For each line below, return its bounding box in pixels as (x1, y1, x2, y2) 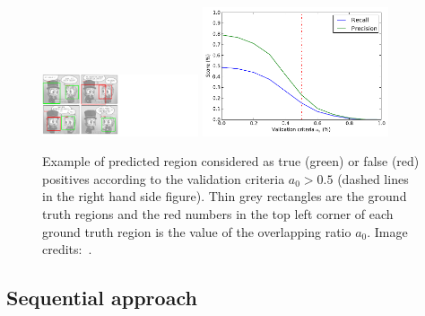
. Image (367, 222, 408, 241)
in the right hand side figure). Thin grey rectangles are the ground (42, 187, 407, 206)
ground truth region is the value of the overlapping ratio (42, 222, 351, 241)
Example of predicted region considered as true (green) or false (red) (42, 152, 420, 171)
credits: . (42, 240, 92, 259)
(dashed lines (337, 169, 409, 188)
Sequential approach (6, 284, 197, 312)
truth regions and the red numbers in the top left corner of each (42, 205, 394, 224)
